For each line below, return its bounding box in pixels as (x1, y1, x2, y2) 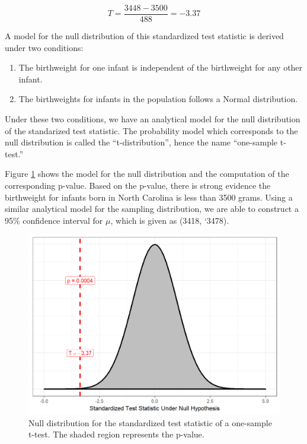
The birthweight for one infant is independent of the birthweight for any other (18, 61, 303, 74)
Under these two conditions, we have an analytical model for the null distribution (5, 113, 300, 125)
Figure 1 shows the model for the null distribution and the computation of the (5, 167, 289, 180)
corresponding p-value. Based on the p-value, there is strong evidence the (5, 179, 271, 191)
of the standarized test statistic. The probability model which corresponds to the (5, 124, 298, 137)
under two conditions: (5, 41, 84, 53)
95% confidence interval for (5, 214, 103, 226)
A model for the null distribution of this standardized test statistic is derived (5, 30, 284, 42)
